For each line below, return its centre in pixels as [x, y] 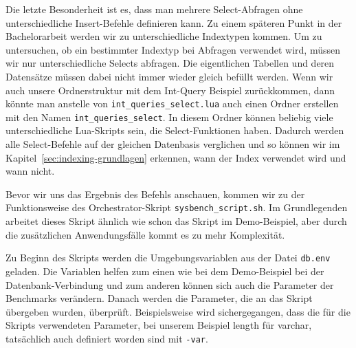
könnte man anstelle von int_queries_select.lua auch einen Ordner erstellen [172, 104]
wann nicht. [30, 171]
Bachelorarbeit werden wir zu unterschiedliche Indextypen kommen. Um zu [164, 36]
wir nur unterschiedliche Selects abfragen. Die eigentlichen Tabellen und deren [170, 63]
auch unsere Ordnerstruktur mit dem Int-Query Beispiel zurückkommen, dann [170, 90]
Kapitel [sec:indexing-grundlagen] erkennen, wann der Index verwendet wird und [176, 157]
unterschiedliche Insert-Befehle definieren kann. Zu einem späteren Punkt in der [174, 22]
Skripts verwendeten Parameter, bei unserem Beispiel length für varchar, [159, 325]
